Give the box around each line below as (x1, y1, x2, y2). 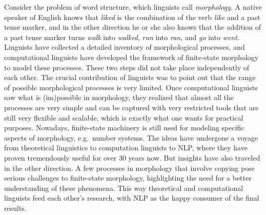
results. (4, 202, 27, 213)
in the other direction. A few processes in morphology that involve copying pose (4, 162, 255, 173)
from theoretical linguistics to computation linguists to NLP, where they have (4, 142, 248, 153)
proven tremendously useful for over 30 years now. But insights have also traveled (4, 152, 260, 163)
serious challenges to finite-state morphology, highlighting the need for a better (4, 172, 252, 183)
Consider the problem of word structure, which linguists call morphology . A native (4, 2, 262, 12)
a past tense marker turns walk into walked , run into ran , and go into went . (4, 31, 239, 42)
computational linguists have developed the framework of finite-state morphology (4, 51, 259, 62)
